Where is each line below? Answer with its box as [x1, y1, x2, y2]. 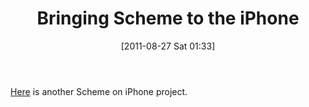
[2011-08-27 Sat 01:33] [120, 40, 216, 52]
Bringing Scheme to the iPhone [36, 7, 300, 30]
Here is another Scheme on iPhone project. [10, 85, 188, 97]
